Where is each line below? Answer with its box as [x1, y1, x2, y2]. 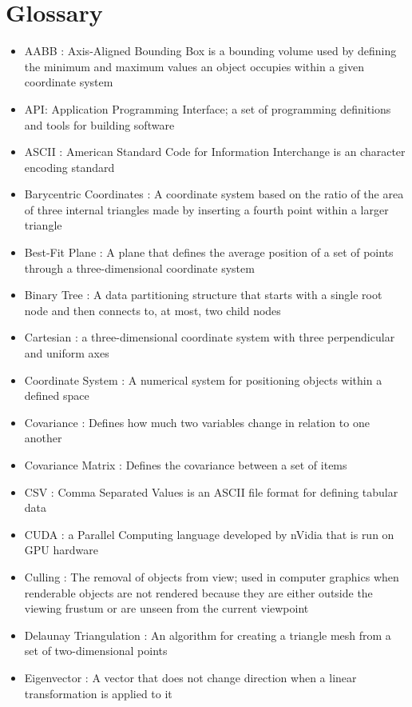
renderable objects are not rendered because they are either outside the [24, 584, 373, 601]
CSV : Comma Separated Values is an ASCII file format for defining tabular [24, 483, 398, 500]
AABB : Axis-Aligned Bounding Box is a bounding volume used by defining [24, 42, 397, 59]
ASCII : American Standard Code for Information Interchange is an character [24, 143, 406, 160]
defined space [24, 387, 89, 404]
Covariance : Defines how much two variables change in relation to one [24, 413, 370, 430]
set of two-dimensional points [24, 642, 168, 659]
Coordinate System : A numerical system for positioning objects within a [24, 371, 382, 388]
